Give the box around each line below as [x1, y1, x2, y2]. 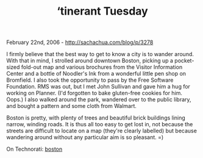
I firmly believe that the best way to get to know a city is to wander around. [6, 51, 194, 58]
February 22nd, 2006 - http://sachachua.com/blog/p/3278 [6, 38, 154, 46]
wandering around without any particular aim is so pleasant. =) [6, 134, 164, 141]
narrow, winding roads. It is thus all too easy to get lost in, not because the [6, 121, 193, 128]
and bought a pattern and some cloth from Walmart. [6, 102, 137, 110]
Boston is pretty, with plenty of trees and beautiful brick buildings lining [6, 114, 186, 121]
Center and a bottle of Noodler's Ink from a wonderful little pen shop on [6, 70, 187, 77]
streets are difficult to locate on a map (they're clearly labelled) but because [6, 127, 197, 135]
